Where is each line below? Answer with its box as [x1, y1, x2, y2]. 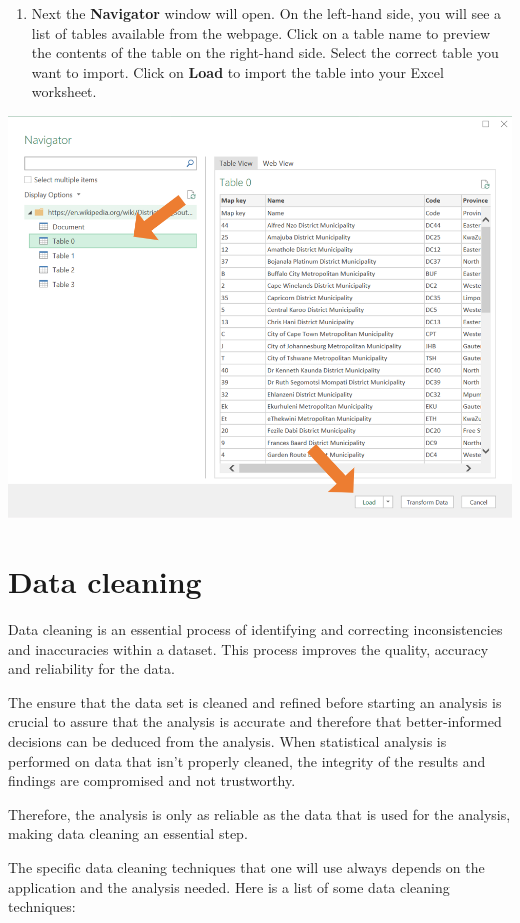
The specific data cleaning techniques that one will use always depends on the [8, 857, 485, 877]
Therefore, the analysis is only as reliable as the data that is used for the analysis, [8, 803, 511, 824]
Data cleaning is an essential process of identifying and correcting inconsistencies [8, 619, 503, 640]
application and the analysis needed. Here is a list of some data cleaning [8, 876, 450, 897]
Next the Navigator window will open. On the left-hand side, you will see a [31, 3, 502, 23]
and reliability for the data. [8, 658, 175, 679]
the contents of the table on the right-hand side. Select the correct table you [31, 42, 499, 63]
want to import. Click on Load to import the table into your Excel [31, 61, 444, 82]
